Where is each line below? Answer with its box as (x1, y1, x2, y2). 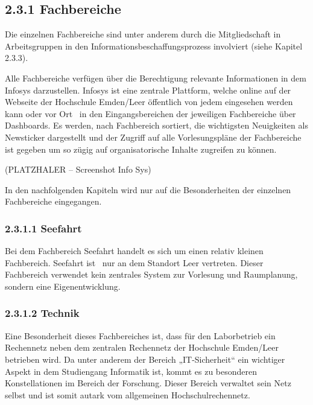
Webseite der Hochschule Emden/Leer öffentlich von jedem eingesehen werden (5, 95, 293, 108)
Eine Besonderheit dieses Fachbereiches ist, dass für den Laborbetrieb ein (5, 329, 276, 342)
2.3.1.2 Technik (5, 305, 80, 320)
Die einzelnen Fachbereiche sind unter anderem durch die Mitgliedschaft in (5, 28, 281, 40)
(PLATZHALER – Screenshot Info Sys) (5, 163, 151, 176)
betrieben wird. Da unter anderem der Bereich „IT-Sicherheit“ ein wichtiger (5, 352, 285, 365)
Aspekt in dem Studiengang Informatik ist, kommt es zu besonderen (5, 365, 258, 377)
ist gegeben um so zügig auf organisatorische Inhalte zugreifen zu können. (5, 142, 277, 155)
